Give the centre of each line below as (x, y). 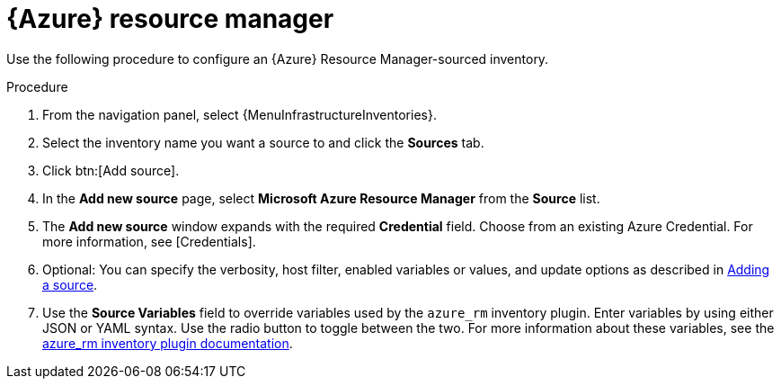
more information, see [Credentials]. (149, 241)
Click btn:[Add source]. (111, 170)
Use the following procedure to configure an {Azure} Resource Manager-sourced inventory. (278, 58)
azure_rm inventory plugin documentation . (168, 343)
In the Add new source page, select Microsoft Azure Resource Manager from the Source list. (321, 198)
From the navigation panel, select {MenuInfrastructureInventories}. (240, 114)
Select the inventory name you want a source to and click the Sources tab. (263, 142)
